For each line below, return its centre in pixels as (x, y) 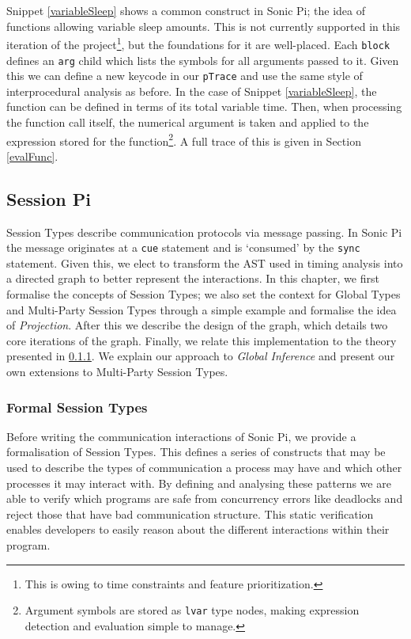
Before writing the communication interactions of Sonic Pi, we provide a (181, 436)
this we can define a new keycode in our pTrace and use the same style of (185, 76)
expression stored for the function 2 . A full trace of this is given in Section (184, 139)
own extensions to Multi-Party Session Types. (117, 372)
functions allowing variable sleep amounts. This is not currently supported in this (204, 26)
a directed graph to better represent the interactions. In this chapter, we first (193, 278)
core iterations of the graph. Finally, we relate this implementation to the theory (202, 340)
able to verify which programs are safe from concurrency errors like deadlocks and (205, 498)
